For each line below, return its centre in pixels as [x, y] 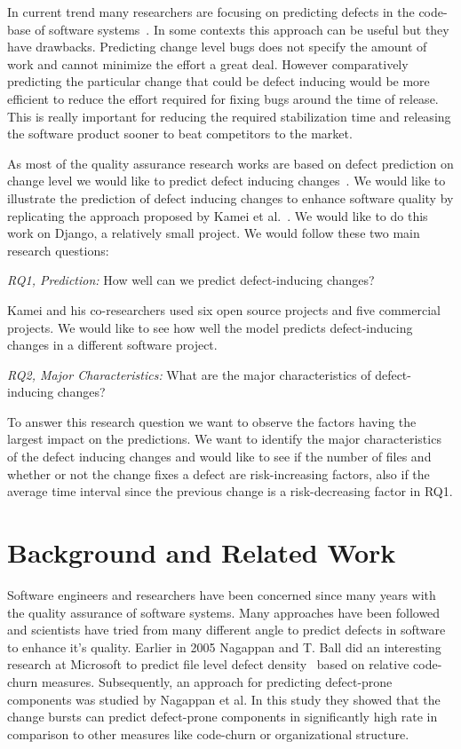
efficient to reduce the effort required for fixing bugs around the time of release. [223, 98]
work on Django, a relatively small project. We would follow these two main [214, 233]
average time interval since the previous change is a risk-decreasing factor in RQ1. [230, 491]
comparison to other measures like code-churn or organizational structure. [208, 733]
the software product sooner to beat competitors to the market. [180, 134]
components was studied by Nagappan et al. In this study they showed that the [224, 699]
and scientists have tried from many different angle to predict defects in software [227, 630]
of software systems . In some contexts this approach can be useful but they [242, 29]
